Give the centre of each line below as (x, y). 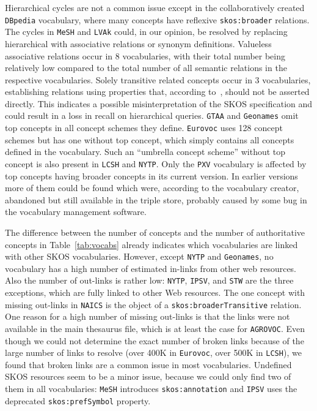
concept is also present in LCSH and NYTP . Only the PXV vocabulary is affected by (156, 163)
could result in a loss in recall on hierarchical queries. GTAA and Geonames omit (152, 115)
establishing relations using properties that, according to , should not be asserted (157, 92)
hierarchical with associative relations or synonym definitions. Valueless (138, 43)
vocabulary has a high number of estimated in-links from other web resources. (151, 268)
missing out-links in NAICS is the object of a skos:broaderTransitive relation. (153, 304)
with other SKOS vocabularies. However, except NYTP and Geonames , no (139, 256)
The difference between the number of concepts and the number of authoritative (155, 232)
